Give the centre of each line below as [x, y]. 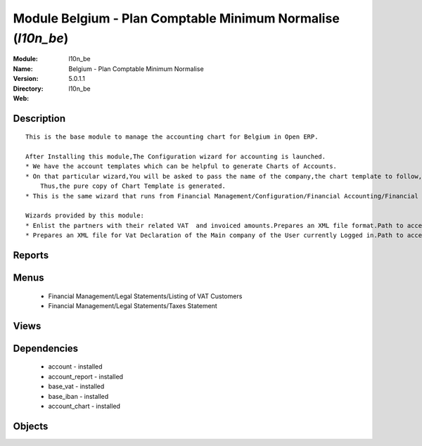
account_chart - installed [84, 406]
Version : [26, 79]
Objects [31, 426]
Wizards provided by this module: [85, 216]
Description [39, 119]
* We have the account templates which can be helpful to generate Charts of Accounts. [181, 166]
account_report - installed [85, 376]
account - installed [75, 367]
